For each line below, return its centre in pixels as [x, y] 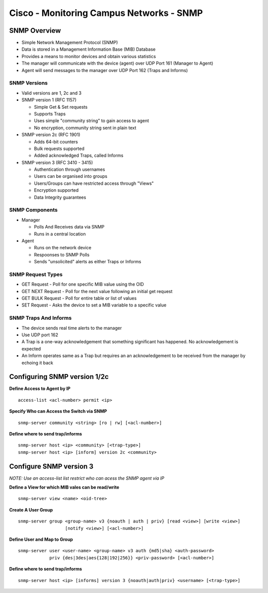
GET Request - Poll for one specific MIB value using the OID [83, 284]
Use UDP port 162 [40, 335]
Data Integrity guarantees [60, 197]
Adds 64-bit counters [56, 142]
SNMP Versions [29, 83]
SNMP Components [33, 210]
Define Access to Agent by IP [40, 389]
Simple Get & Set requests [61, 107]
